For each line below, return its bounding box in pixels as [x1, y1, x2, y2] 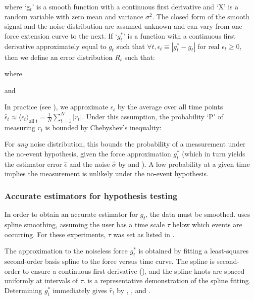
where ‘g [4, 1, 30, 11]
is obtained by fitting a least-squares [138, 246, 249, 256]
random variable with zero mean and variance [4, 11, 144, 21]
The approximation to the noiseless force [4, 246, 128, 256]
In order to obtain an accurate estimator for [4, 209, 138, 219]
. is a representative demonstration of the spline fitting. [83, 275, 251, 286]
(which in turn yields [182, 148, 246, 158]
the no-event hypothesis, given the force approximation [4, 148, 171, 158]
